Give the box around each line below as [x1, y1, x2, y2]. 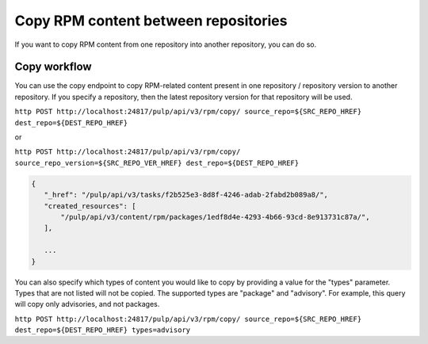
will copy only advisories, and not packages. [14, 300, 160, 309]
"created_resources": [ [44, 201, 136, 210]
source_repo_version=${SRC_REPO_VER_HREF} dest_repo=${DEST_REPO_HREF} [14, 159, 300, 167]
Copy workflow [14, 60, 92, 74]
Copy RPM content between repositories [14, 12, 288, 29]
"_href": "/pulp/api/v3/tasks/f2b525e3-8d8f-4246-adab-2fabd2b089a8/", [44, 190, 329, 200]
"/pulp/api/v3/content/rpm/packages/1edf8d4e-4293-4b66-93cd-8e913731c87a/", [60, 212, 370, 221]
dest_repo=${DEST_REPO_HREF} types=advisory [14, 326, 191, 334]
